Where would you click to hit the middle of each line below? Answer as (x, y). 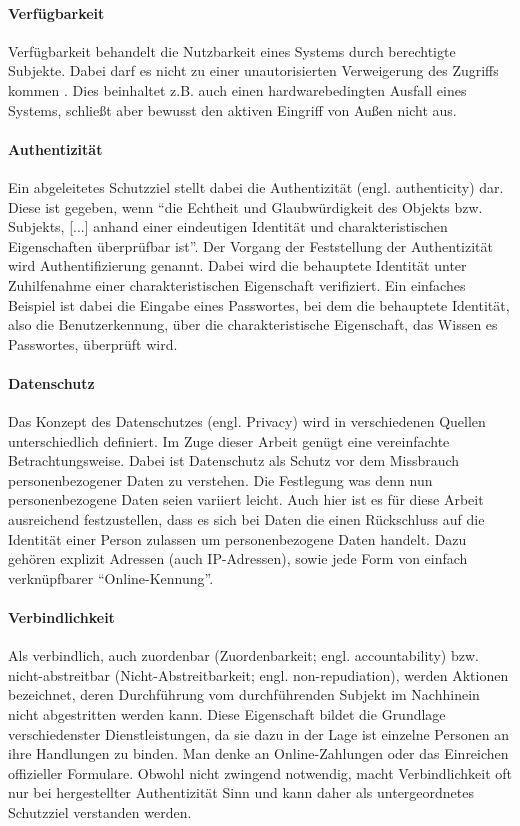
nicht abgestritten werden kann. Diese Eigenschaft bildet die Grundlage (227, 714)
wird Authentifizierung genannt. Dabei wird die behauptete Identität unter (237, 265)
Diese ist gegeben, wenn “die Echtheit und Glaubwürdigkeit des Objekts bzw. (245, 206)
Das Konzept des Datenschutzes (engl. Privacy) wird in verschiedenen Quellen (247, 421)
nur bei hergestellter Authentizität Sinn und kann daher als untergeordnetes (241, 792)
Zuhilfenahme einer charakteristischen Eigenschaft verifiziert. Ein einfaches (237, 284)
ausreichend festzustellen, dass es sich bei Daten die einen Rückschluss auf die (246, 519)
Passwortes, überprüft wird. (93, 343)
